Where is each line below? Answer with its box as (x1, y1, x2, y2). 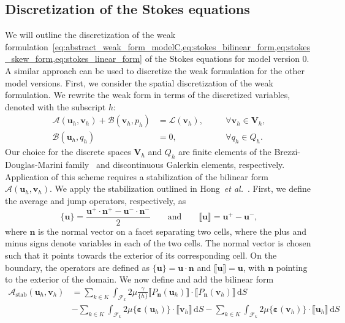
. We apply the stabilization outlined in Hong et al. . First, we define (50, 182, 311, 195)
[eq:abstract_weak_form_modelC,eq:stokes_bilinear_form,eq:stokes (52, 40, 310, 53)
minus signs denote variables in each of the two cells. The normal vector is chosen (5, 237, 311, 249)
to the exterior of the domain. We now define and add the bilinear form (5, 273, 274, 286)
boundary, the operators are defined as (5, 260, 150, 273)
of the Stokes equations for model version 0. (145, 52, 309, 65)
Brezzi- (274, 145, 301, 158)
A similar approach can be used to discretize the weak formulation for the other (5, 64, 305, 77)
